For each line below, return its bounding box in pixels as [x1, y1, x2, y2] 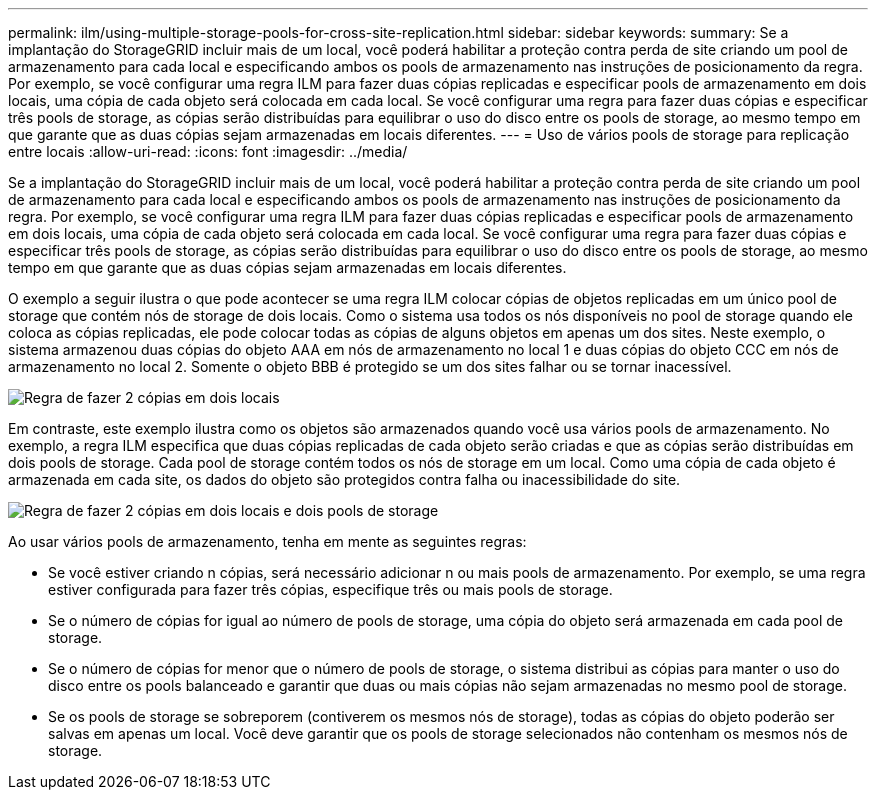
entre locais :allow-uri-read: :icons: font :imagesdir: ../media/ [8, 143, 408, 160]
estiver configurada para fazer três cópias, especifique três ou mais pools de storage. [48, 581, 613, 598]
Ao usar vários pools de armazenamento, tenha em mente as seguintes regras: [8, 533, 527, 550]
